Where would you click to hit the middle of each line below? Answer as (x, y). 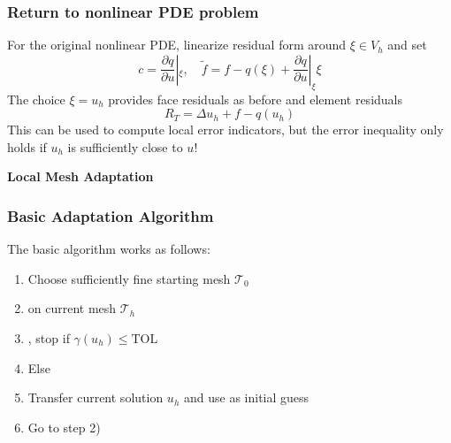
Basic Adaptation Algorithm (111, 215)
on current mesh (72, 308)
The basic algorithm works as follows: (109, 249)
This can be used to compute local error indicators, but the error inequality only (225, 130)
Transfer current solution (96, 397)
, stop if (49, 337)
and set (407, 45)
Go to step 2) (64, 427)
